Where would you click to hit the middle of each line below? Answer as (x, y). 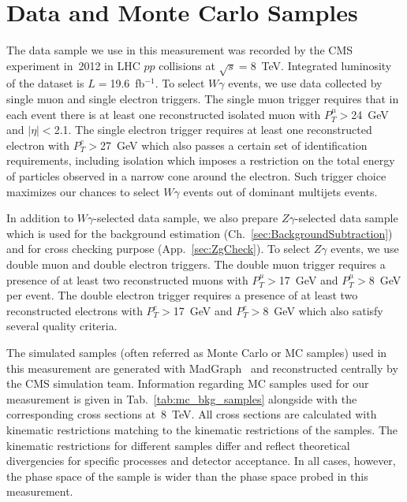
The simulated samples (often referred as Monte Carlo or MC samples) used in (197, 352)
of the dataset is (45, 83)
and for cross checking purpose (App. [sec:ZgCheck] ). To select (159, 249)
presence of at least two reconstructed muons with (127, 279)
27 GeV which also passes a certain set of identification (233, 145)
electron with (38, 145)
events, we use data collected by (305, 83)
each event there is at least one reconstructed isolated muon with (164, 114)
